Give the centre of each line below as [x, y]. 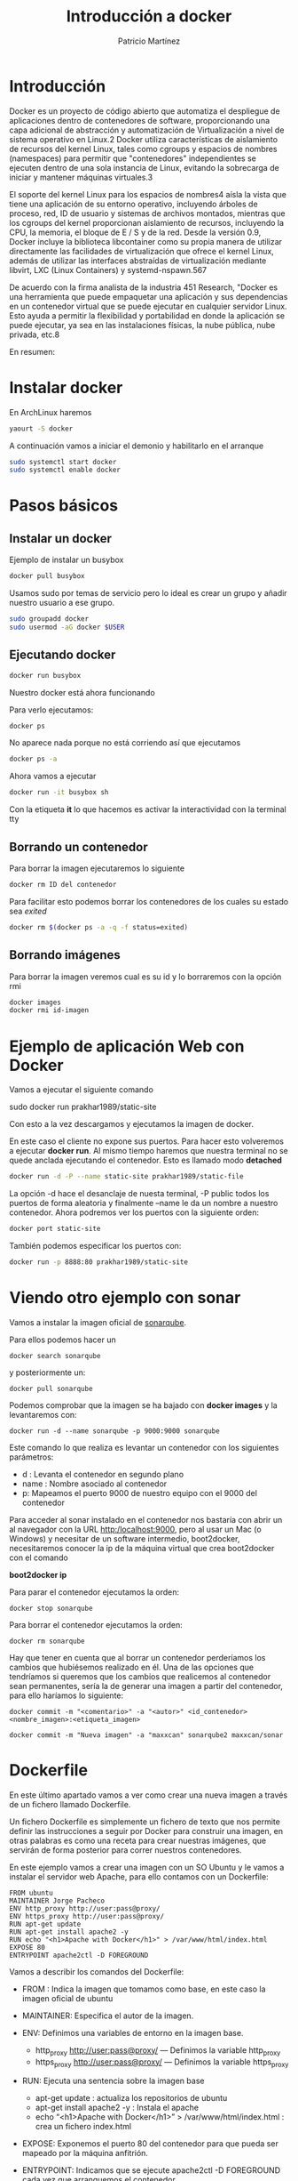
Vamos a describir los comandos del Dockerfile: [97, 1971]
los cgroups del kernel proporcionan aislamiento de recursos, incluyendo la [147, 222]
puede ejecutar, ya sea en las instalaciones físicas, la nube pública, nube [142, 325]
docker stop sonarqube [51, 1608]
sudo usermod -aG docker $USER [67, 627]
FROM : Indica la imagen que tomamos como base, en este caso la [144, 1989]
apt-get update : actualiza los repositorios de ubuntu [131, 2098]
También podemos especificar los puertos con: [95, 1246]
